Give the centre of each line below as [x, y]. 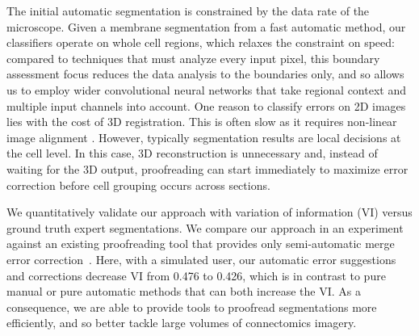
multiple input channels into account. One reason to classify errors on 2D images [206, 105]
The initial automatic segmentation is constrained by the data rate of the [188, 10]
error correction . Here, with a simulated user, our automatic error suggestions [201, 259]
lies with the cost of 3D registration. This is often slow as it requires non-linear [202, 122]
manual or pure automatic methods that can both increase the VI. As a [184, 291]
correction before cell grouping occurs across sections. [138, 185]
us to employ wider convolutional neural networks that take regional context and [206, 89]
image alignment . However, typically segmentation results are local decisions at [204, 137]
